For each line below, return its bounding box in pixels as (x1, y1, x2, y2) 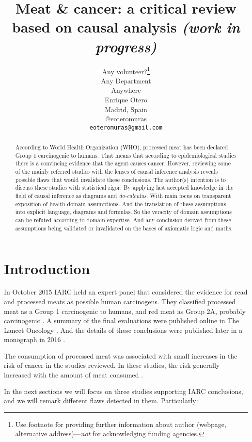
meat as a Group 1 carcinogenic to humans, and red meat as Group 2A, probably (4, 306, 246, 316)
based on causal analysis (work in (12, 17, 240, 37)
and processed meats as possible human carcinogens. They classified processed (4, 296, 236, 306)
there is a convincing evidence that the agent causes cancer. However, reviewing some (15, 159, 231, 167)
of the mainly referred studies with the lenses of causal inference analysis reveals (15, 167, 218, 176)
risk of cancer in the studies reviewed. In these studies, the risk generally (4, 360, 220, 370)
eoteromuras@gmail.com (89, 124, 163, 131)
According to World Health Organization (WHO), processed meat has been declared (15, 143, 228, 151)
